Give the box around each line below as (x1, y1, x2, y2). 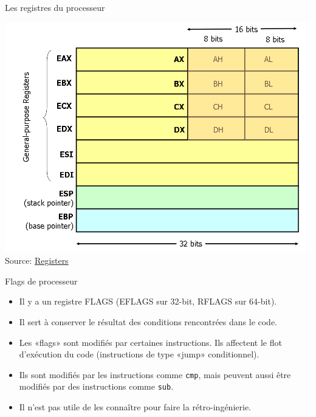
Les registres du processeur (5, 1, 105, 13)
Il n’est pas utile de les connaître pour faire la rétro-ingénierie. (19, 401, 251, 413)
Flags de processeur (5, 274, 78, 287)
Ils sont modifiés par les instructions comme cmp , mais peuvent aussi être (19, 368, 291, 381)
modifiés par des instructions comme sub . (19, 380, 174, 393)
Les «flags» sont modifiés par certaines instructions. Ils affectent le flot (19, 336, 282, 348)
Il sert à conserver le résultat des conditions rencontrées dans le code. (19, 315, 278, 328)
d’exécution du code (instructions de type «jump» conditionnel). (19, 348, 259, 360)
